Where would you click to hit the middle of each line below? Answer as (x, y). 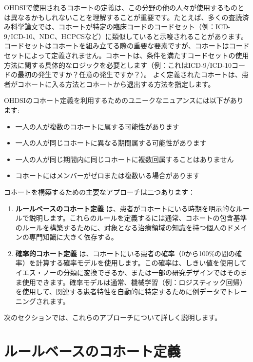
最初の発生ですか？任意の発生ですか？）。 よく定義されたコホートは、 (129, 74)
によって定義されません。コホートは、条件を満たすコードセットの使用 (136, 55)
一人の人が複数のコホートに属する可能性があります (97, 126)
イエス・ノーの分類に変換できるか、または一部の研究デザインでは (121, 272)
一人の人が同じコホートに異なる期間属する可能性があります (111, 143)
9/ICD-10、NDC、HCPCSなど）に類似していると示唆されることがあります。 (126, 36)
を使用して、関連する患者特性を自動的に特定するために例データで (121, 292)
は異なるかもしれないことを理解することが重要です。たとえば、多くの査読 (123, 17)
